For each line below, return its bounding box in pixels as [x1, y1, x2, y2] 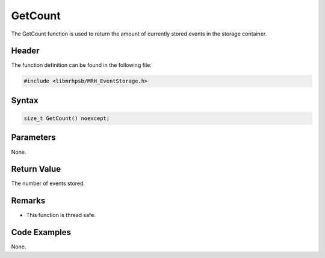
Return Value [11, 164, 61, 174]
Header [11, 46, 40, 56]
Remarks [11, 196, 46, 206]
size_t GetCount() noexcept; [23, 115, 110, 122]
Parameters [11, 133, 56, 143]
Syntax [11, 95, 39, 105]
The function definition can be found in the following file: [11, 61, 152, 69]
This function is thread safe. [26, 212, 96, 219]
